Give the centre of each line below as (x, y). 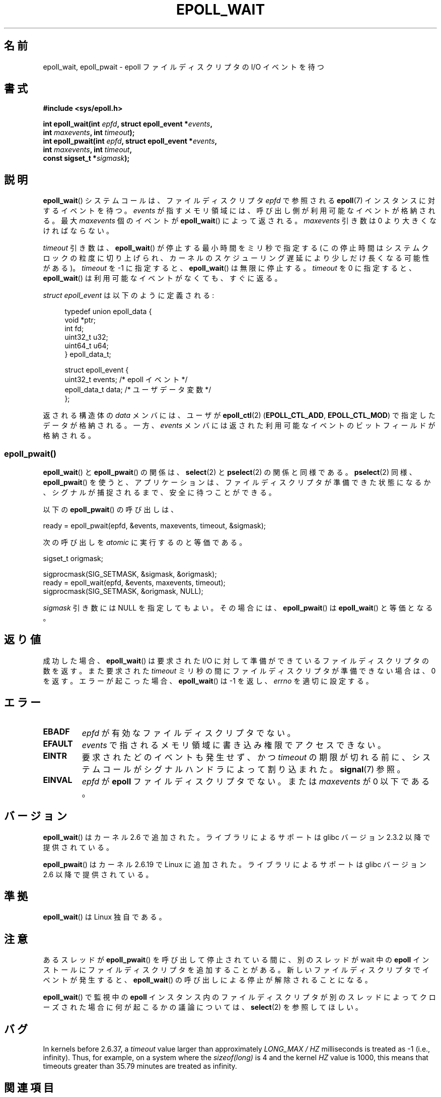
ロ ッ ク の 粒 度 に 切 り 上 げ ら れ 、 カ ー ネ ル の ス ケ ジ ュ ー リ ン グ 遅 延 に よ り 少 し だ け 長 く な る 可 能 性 (236, 258)
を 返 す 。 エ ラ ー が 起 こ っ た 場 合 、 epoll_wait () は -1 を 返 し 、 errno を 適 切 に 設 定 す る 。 (208, 681)
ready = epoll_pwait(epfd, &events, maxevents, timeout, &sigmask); (155, 526)
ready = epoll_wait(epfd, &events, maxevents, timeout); (134, 583)
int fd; (74, 329)
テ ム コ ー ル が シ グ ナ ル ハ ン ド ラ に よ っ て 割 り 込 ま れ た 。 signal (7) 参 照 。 (243, 769)
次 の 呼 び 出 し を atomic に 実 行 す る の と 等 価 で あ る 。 (145, 542)
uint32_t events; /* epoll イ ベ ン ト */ (126, 380)
